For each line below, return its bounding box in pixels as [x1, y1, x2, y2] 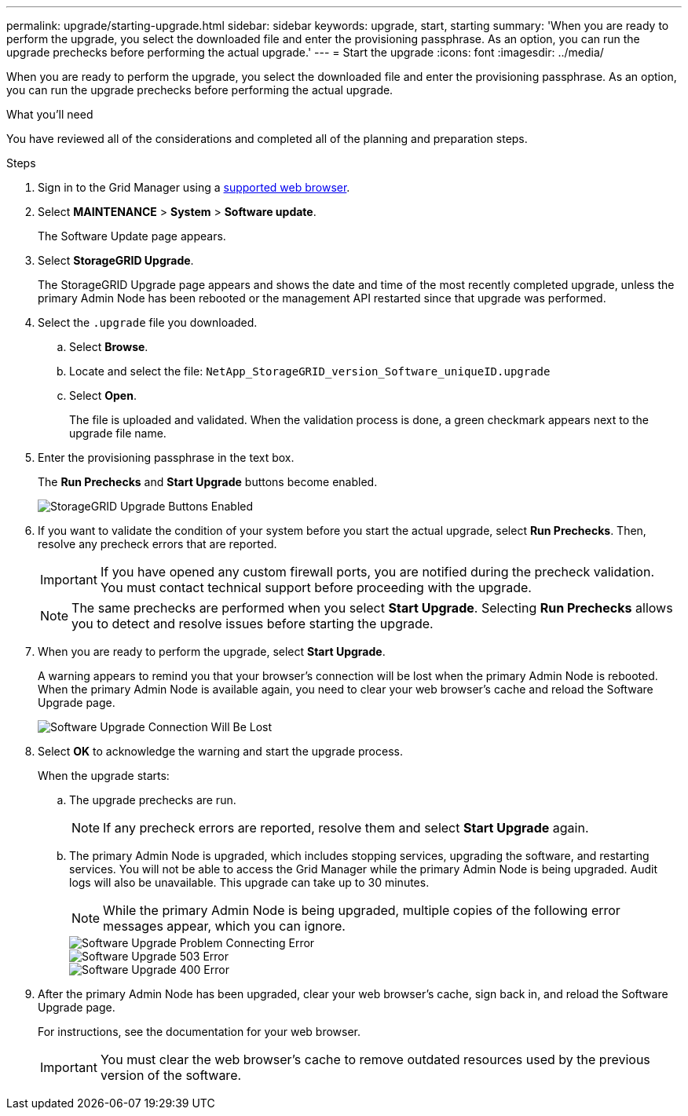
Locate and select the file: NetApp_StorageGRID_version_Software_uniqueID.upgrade [69, 364, 551, 378]
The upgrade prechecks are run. [69, 793, 236, 807]
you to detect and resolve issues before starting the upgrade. [71, 616, 434, 631]
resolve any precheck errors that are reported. [38, 537, 277, 551]
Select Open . [69, 389, 137, 402]
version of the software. [100, 1067, 242, 1083]
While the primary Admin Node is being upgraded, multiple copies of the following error [103, 902, 620, 918]
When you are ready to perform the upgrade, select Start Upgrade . [38, 645, 386, 658]
